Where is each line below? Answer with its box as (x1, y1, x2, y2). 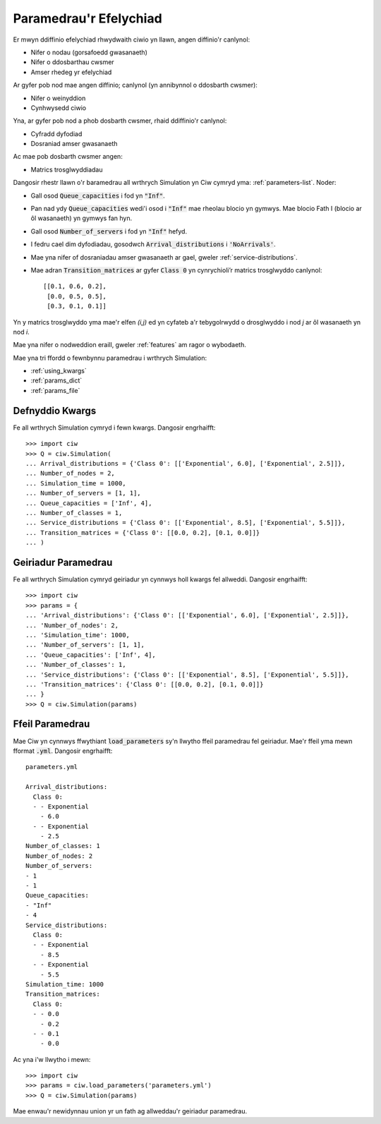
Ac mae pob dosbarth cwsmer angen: (13, 152, 123, 161)
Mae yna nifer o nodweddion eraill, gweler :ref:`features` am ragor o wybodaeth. (13, 341, 246, 349)
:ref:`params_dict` (30, 376, 83, 385)
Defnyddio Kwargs (13, 404, 97, 416)
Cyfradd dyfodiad (30, 129, 83, 138)
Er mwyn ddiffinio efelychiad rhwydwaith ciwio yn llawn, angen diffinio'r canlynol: (13, 35, 250, 44)
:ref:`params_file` (30, 386, 80, 394)
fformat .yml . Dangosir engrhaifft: (13, 747, 113, 755)
